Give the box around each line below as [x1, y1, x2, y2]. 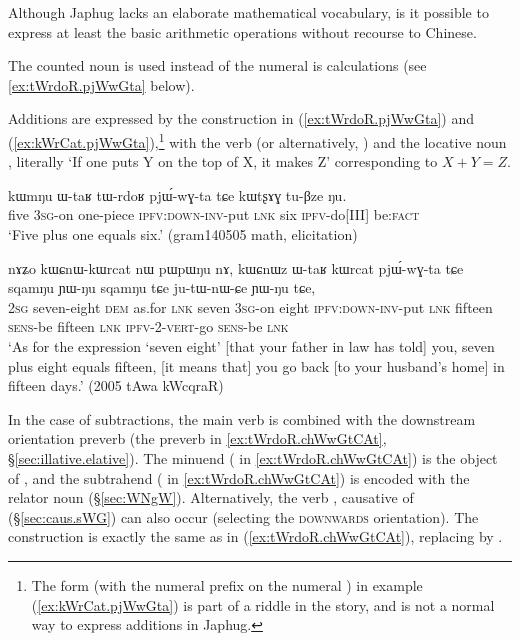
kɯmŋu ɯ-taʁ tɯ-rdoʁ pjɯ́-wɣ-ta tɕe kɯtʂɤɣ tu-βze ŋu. [8, 184, 347, 205]
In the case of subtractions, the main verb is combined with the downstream [8, 408, 476, 429]
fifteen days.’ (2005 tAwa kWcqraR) [8, 375, 224, 396]
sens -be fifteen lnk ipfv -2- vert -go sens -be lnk [8, 316, 289, 337]
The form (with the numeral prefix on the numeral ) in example [31, 574, 423, 595]
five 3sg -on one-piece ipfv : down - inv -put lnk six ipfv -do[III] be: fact [8, 204, 420, 225]
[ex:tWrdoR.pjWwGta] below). [8, 74, 195, 95]
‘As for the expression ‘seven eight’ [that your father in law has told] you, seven [8, 335, 495, 356]
